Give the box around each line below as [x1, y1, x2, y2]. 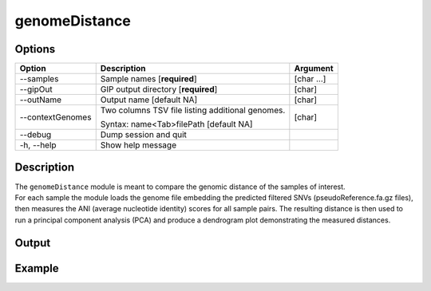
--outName [19, 94, 62, 105]
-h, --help [19, 140, 57, 151]
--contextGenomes [19, 112, 92, 123]
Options [14, 42, 56, 56]
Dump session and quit [100, 129, 188, 140]
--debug [19, 129, 52, 140]
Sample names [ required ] [100, 73, 197, 85]
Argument [294, 63, 334, 74]
